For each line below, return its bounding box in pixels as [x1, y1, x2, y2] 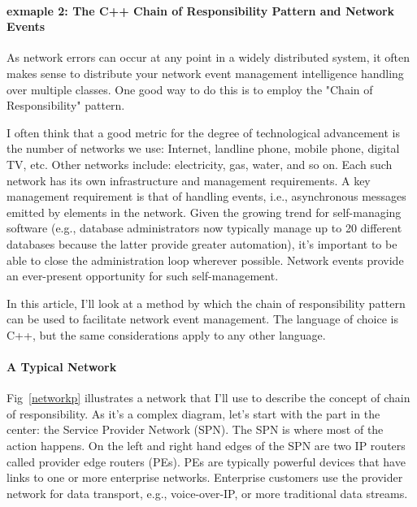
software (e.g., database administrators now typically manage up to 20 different [7, 219, 402, 236]
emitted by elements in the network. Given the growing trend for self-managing [7, 203, 402, 220]
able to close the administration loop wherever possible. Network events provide [7, 251, 404, 268]
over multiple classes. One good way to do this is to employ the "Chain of [7, 80, 373, 97]
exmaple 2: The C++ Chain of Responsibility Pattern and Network [7, 2, 395, 19]
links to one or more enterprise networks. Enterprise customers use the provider [7, 469, 403, 486]
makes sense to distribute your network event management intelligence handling [7, 64, 404, 81]
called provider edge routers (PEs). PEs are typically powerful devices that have [7, 453, 406, 470]
